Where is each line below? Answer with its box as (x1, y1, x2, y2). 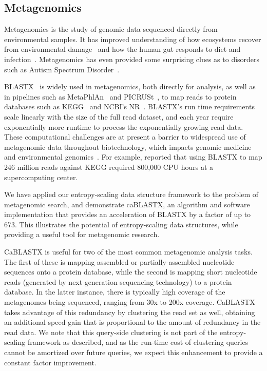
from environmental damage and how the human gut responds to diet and (4, 44, 241, 54)
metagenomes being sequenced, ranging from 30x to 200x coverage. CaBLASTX (4, 297, 255, 307)
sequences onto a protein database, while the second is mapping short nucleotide (4, 266, 257, 277)
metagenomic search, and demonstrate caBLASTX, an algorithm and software (4, 199, 250, 209)
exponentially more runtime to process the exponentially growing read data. (4, 121, 243, 132)
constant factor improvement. (4, 357, 97, 367)
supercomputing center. (4, 171, 78, 182)
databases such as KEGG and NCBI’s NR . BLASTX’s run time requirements (4, 101, 255, 112)
